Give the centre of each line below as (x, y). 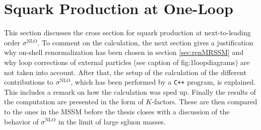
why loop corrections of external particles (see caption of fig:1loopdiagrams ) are (127, 62)
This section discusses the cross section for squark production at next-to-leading (127, 32)
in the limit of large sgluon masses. (112, 121)
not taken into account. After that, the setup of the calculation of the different (125, 72)
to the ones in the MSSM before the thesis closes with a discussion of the (117, 111)
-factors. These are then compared (205, 102)
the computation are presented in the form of (74, 102)
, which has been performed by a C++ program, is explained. (163, 82)
